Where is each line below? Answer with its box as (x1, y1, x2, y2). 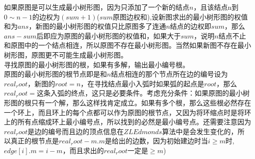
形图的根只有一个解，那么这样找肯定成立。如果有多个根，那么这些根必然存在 (4, 97, 251, 107)
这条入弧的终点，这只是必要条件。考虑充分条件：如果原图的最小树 (36, 88, 250, 98)
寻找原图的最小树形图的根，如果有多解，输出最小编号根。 (4, 59, 189, 69)
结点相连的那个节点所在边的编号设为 (111, 69, 228, 79)
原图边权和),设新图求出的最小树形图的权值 (112, 11, 248, 21)
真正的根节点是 (10, 136, 59, 146)
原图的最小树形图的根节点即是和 (4, 69, 107, 79)
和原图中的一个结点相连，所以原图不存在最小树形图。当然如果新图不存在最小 (4, 40, 251, 50)
